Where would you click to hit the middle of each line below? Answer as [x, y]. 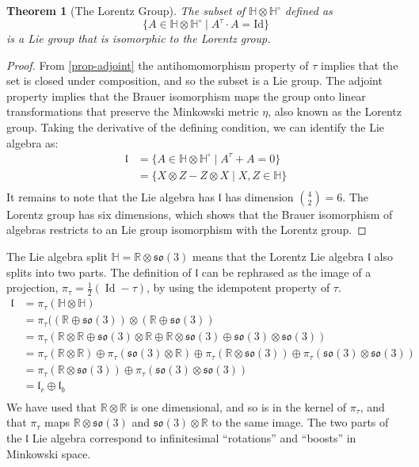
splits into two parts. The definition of [99, 272]
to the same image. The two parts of [300, 422]
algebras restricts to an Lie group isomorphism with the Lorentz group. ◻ [187, 230]
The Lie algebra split [57, 256]
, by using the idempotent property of [238, 287]
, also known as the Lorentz [335, 111]
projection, [32, 287]
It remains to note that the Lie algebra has [110, 196]
